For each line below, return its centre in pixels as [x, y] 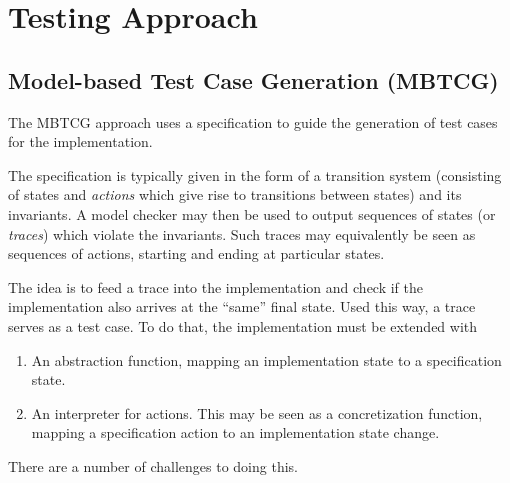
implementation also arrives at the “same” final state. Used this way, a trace [242, 306]
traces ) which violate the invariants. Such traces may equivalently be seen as [242, 233]
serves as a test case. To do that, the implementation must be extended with [243, 325]
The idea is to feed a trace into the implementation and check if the [216, 286]
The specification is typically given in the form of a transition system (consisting [255, 174]
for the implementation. [80, 141]
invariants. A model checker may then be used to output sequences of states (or [252, 213]
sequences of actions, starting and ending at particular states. [196, 253]
